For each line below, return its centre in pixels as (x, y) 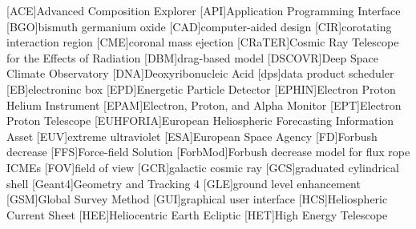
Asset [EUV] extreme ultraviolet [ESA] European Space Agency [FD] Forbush (192, 136)
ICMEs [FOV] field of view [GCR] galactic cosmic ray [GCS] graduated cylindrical (203, 167)
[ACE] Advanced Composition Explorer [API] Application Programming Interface (204, 10)
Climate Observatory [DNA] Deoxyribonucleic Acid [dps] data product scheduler (200, 73)
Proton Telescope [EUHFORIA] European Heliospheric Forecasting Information (200, 121)
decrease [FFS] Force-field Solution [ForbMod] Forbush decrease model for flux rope (208, 152)
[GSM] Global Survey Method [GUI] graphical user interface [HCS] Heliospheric (197, 199)
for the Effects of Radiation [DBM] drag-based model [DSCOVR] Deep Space (193, 57)
